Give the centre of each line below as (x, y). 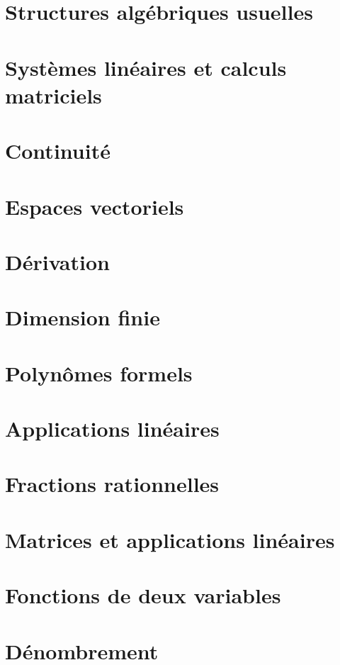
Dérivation (57, 261)
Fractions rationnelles (112, 484)
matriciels (53, 95)
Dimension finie (83, 317)
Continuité (58, 151)
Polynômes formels (99, 373)
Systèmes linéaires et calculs (146, 67)
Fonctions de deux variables (143, 595)
